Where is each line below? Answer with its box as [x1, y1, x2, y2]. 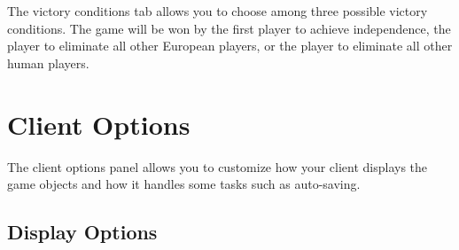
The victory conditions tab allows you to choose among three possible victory [7, 2, 428, 20]
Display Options [7, 218, 158, 246]
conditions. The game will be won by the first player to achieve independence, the [7, 19, 451, 37]
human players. [7, 53, 89, 72]
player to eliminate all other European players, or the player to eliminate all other [7, 36, 453, 55]
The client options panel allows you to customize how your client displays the [7, 157, 428, 176]
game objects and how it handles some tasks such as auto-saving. [7, 175, 361, 193]
